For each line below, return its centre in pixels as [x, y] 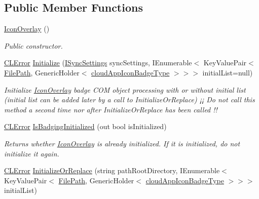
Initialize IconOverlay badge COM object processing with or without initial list [125, 89]
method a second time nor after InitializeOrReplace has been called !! [111, 109]
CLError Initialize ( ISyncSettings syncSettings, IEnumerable [98, 63]
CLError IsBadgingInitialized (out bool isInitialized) [85, 126]
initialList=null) [228, 72]
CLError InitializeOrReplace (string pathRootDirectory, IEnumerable [112, 170]
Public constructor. [33, 45]
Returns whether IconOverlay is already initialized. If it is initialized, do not [122, 143]
